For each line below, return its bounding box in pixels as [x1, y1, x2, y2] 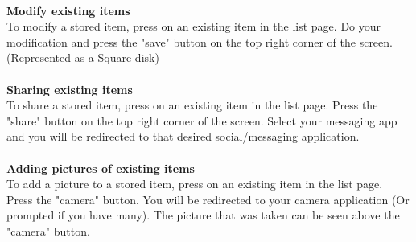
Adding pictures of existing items [6, 159, 195, 176]
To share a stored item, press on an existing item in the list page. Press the [6, 96, 378, 113]
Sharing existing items [6, 80, 133, 97]
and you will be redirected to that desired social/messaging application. [6, 128, 360, 145]
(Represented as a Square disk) [6, 49, 159, 66]
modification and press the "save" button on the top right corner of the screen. [6, 33, 393, 50]
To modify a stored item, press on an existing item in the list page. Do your [6, 18, 381, 35]
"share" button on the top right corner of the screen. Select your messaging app [6, 112, 397, 129]
